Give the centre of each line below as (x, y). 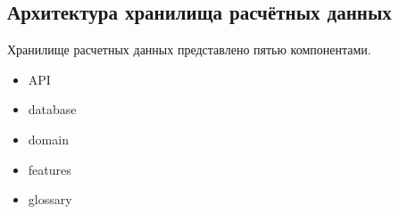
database (52, 109)
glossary (50, 199)
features (50, 169)
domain (48, 139)
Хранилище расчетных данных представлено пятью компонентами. (189, 49)
